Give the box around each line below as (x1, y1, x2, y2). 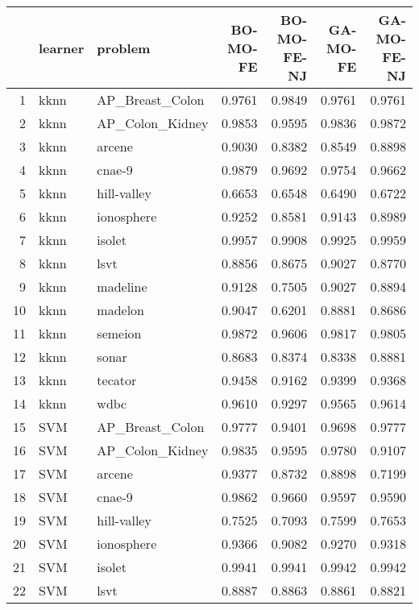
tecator (97, 371, 137, 389)
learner (39, 38, 85, 57)
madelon (97, 301, 145, 319)
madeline (97, 277, 147, 296)
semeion (97, 324, 142, 342)
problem (97, 38, 151, 57)
